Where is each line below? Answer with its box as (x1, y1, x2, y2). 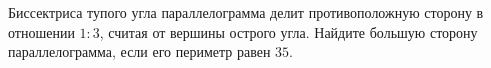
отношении (8, 21, 75, 42)
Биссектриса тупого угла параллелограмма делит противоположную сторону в (8, 2, 484, 22)
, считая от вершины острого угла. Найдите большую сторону (99, 21, 478, 42)
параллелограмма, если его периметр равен (8, 41, 271, 62)
